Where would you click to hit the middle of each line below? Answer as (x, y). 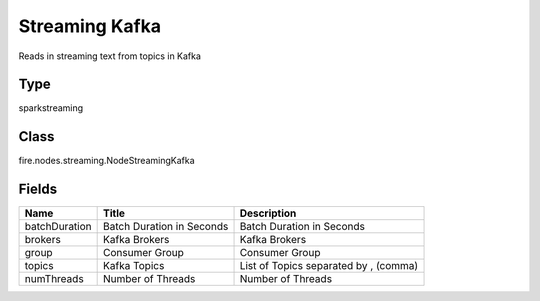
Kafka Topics (134, 266)
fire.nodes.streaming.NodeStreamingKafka (106, 161)
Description (268, 213)
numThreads (54, 279)
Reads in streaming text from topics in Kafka (110, 56)
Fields (38, 189)
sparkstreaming (51, 108)
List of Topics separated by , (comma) (329, 266)
